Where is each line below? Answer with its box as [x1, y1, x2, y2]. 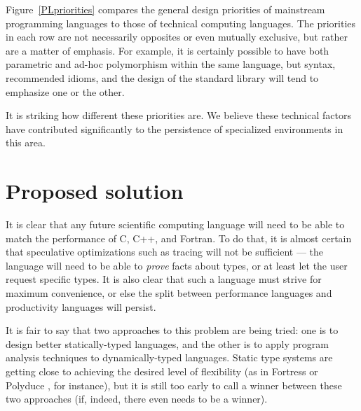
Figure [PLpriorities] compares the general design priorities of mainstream [6, 2, 325, 16]
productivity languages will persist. [6, 299, 156, 314]
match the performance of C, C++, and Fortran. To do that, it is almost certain [6, 230, 352, 245]
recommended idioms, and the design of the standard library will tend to [6, 70, 319, 85]
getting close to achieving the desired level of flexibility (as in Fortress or [6, 364, 318, 378]
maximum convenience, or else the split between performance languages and [6, 286, 332, 300]
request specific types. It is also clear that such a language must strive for [6, 272, 322, 286]
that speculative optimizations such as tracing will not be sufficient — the [6, 244, 324, 259]
